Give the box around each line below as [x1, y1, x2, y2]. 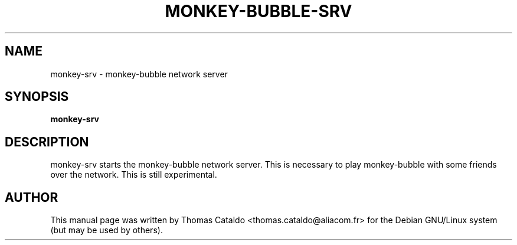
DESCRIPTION [5, 134, 89, 149]
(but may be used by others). [50, 225, 163, 236]
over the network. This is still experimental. [50, 169, 217, 180]
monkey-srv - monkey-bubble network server [50, 68, 228, 79]
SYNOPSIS [5, 89, 69, 104]
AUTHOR [5, 190, 58, 205]
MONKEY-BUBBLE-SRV [165, 1, 352, 21]
